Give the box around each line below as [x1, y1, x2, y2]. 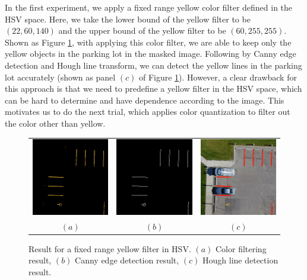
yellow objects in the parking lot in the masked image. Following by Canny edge [5, 47, 296, 60]
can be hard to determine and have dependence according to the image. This [5, 94, 284, 106]
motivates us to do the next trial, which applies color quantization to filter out [5, 105, 290, 118]
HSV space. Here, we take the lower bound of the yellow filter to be [5, 12, 251, 25]
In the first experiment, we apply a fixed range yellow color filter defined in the [5, 1, 293, 13]
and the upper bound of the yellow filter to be [58, 24, 226, 37]
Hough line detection [202, 254, 278, 266]
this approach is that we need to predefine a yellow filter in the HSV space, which [5, 82, 302, 95]
